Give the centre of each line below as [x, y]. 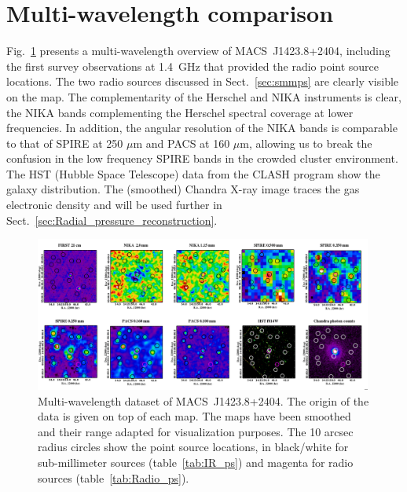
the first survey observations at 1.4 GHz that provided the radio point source [193, 66]
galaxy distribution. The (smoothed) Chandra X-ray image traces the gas [183, 189]
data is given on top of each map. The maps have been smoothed [194, 416]
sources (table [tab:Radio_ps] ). [114, 477]
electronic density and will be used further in [114, 205]
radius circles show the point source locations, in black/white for [193, 447]
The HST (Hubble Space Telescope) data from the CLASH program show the [193, 173]
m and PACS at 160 [181, 143]
